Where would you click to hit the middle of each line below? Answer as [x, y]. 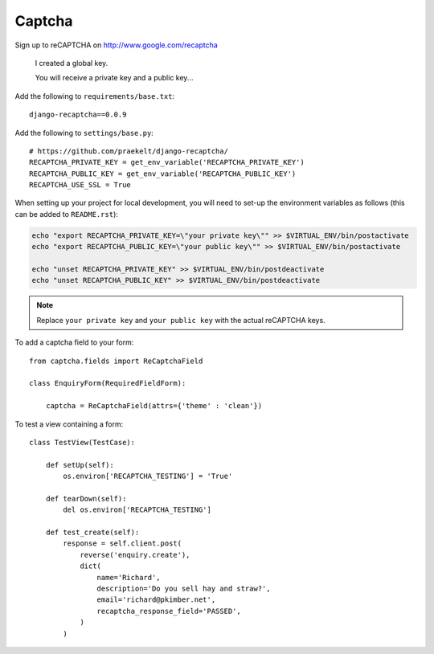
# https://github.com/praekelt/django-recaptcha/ [129, 151]
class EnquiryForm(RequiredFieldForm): [108, 383]
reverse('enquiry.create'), [135, 555]
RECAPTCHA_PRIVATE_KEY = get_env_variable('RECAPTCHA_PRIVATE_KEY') [167, 162]
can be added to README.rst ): [66, 214]
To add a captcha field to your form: [74, 342]
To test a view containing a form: [69, 424]
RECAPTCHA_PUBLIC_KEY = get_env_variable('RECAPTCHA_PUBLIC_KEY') [163, 174]
